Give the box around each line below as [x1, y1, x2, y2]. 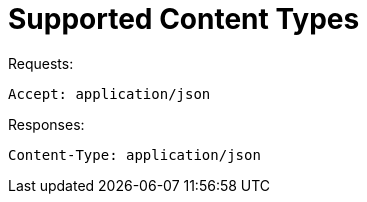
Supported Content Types [8, 2, 360, 36]
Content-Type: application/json [8, 146, 261, 163]
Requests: [8, 54, 74, 72]
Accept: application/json [8, 85, 211, 102]
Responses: [8, 115, 85, 133]
